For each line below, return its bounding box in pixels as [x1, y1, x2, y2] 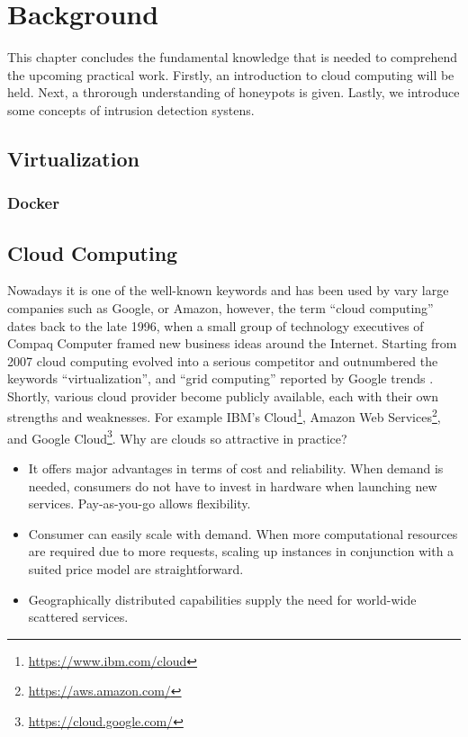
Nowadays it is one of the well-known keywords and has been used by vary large [7, 281, 449, 300]
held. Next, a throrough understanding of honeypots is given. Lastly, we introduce [7, 83, 460, 102]
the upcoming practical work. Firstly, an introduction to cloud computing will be [7, 65, 454, 84]
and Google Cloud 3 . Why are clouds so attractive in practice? [7, 426, 347, 447]
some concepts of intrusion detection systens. [7, 100, 255, 119]
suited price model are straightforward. [28, 559, 244, 578]
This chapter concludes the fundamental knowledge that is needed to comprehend [7, 48, 458, 67]
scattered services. [28, 607, 129, 626]
